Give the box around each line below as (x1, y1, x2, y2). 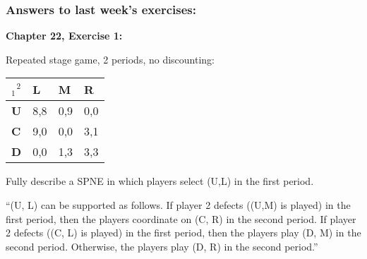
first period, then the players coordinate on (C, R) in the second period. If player (6, 211, 356, 226)
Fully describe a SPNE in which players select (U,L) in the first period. (6, 174, 314, 188)
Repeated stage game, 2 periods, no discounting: (6, 52, 215, 66)
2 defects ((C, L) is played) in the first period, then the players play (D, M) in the (6, 225, 361, 240)
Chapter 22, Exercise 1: (6, 28, 123, 43)
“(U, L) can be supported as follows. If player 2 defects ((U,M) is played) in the (6, 198, 351, 212)
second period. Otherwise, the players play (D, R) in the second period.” (6, 239, 318, 253)
